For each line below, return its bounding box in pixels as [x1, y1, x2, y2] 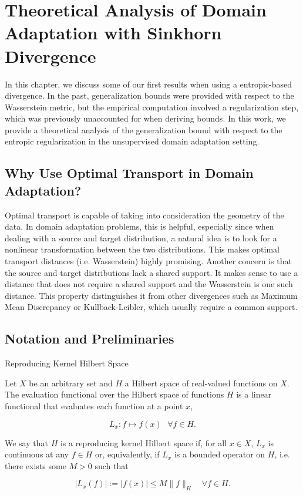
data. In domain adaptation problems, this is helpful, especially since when [5, 220, 274, 233]
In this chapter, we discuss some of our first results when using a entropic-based [5, 78, 292, 90]
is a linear [236, 388, 272, 400]
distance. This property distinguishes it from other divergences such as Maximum [5, 289, 298, 301]
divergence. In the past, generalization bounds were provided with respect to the [5, 89, 294, 102]
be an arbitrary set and [29, 376, 113, 389]
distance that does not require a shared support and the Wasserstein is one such [5, 278, 293, 290]
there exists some [5, 459, 66, 472]
